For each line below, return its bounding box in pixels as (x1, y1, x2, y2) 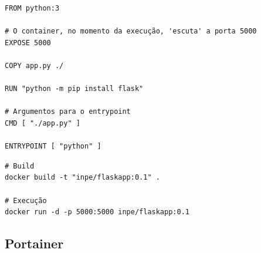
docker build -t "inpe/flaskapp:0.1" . (5, 173, 160, 182)
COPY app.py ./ (5, 61, 64, 70)
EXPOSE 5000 (5, 38, 51, 47)
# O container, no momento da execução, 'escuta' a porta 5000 (5, 27, 257, 36)
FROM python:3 (5, 4, 60, 12)
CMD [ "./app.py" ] (5, 119, 80, 127)
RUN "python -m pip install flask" (5, 85, 144, 93)
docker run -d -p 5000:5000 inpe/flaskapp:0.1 (5, 208, 189, 217)
